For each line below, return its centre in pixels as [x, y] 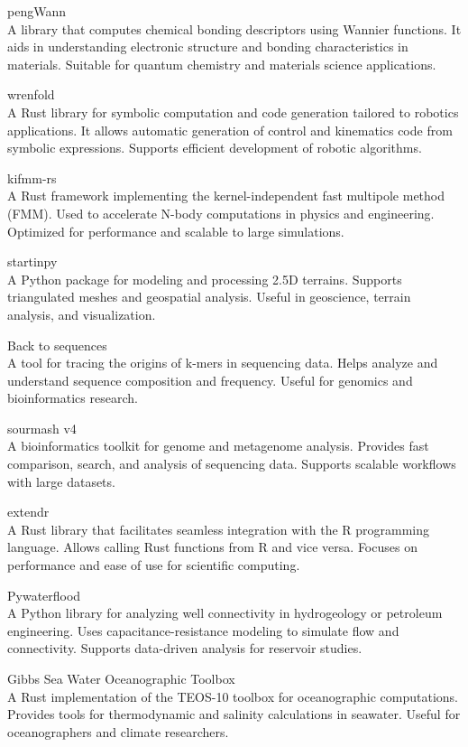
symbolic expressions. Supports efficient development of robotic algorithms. [215, 148]
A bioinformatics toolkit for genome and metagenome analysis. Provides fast [218, 446]
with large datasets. [61, 481]
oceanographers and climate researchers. [118, 731]
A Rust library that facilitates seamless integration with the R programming [219, 529]
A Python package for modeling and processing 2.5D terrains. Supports [205, 279]
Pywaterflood [44, 595]
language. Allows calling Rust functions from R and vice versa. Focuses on [212, 547]
